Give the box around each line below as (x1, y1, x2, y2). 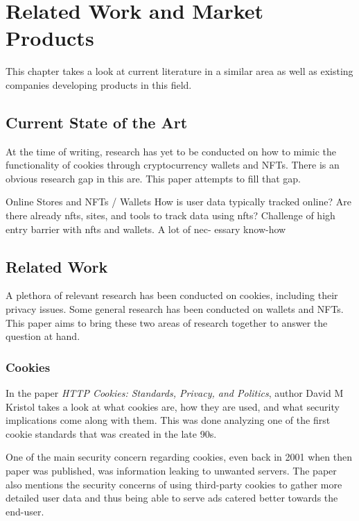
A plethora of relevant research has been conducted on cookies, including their (6, 288, 338, 302)
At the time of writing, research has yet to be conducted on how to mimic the (6, 144, 336, 158)
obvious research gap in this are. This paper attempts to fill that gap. (6, 171, 301, 185)
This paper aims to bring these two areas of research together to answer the (6, 315, 328, 330)
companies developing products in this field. (6, 77, 192, 92)
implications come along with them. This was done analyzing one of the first (6, 413, 331, 427)
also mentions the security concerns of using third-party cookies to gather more (6, 477, 342, 491)
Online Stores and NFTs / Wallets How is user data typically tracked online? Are (6, 194, 351, 209)
